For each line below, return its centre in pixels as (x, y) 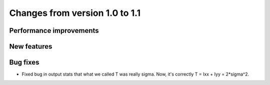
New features (31, 46)
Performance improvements (54, 31)
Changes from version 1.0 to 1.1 (75, 13)
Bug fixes (24, 62)
